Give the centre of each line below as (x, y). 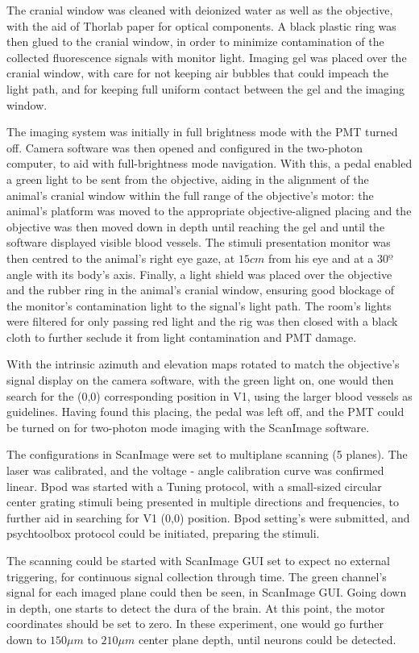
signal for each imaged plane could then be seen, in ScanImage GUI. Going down (207, 592)
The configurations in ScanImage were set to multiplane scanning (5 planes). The (207, 454)
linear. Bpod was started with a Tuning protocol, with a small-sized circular (194, 486)
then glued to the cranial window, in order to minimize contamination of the (195, 42)
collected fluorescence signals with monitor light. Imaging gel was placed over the (207, 57)
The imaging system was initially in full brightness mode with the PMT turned (202, 132)
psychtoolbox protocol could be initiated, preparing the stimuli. (163, 533)
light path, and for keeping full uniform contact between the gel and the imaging (206, 88)
